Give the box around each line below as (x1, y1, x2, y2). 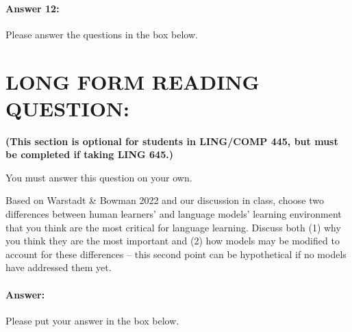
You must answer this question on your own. (5, 170, 192, 184)
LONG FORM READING (5, 67, 260, 95)
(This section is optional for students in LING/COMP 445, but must (5, 133, 338, 148)
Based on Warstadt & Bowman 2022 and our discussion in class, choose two (5, 193, 324, 207)
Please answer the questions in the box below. (5, 27, 198, 41)
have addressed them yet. (5, 260, 112, 274)
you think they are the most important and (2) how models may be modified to (5, 233, 340, 248)
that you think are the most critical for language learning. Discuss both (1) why (5, 220, 341, 234)
